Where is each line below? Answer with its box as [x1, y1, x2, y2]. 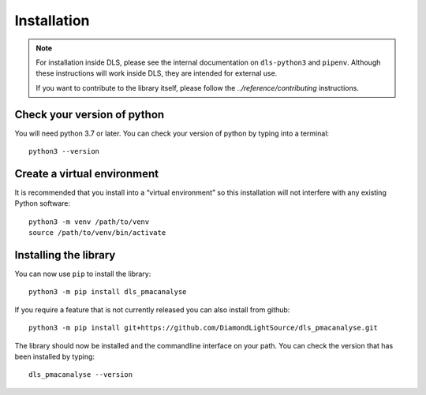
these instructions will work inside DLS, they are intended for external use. [35, 69, 278, 78]
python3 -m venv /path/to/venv [28, 217, 150, 226]
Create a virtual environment [14, 166, 159, 181]
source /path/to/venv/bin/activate [28, 229, 166, 237]
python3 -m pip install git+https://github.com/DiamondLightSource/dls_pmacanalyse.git [28, 323, 379, 333]
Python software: [14, 199, 71, 208]
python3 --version [28, 147, 100, 156]
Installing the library [14, 248, 116, 262]
